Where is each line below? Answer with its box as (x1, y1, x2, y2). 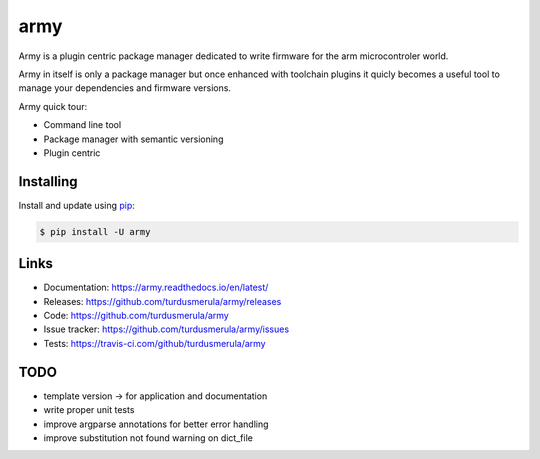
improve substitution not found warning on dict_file (43, 431, 254, 444)
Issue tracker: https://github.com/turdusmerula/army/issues (43, 323, 290, 335)
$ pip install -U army (39, 226, 151, 237)
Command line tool (43, 119, 122, 131)
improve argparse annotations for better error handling (43, 418, 269, 430)
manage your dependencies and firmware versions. (18, 82, 232, 94)
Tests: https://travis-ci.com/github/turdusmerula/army (43, 337, 266, 349)
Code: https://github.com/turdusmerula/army (43, 310, 229, 322)
